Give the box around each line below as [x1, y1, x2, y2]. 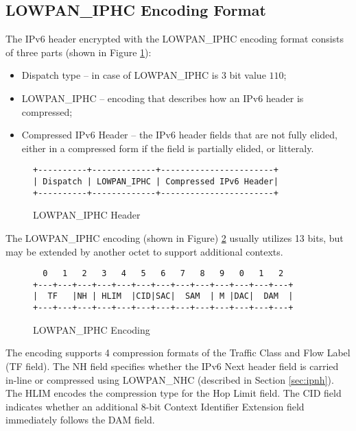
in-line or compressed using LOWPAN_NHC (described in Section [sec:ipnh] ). [5, 372, 334, 386]
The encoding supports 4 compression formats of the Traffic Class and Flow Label [5, 345, 351, 360]
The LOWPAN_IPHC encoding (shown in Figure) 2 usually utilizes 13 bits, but [5, 230, 344, 245]
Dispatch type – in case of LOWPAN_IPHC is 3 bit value [21, 68, 266, 82]
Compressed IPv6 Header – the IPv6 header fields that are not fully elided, [21, 127, 337, 142]
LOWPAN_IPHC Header [33, 208, 141, 222]
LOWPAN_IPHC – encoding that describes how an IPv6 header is [21, 90, 304, 105]
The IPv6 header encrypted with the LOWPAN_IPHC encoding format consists [5, 32, 344, 46]
